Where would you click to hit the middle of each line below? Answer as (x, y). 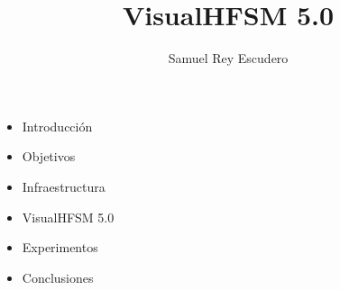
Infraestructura (64, 186)
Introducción (57, 126)
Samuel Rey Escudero (228, 58)
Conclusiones (58, 277)
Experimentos (60, 247)
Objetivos (49, 156)
